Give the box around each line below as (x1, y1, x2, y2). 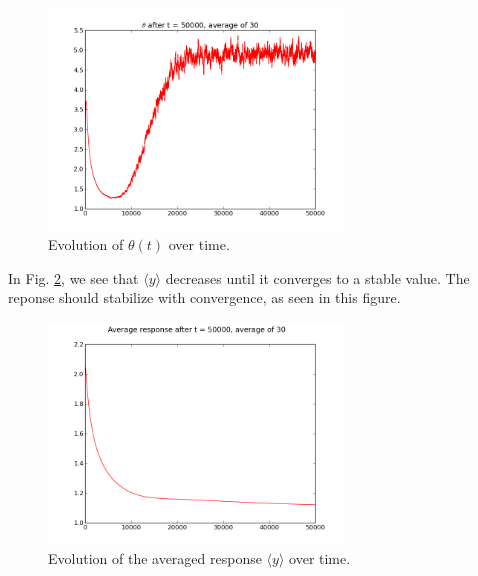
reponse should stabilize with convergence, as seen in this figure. (8, 287, 401, 308)
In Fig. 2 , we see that (8, 267, 139, 288)
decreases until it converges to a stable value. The (165, 267, 470, 288)
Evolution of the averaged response (48, 548, 262, 569)
